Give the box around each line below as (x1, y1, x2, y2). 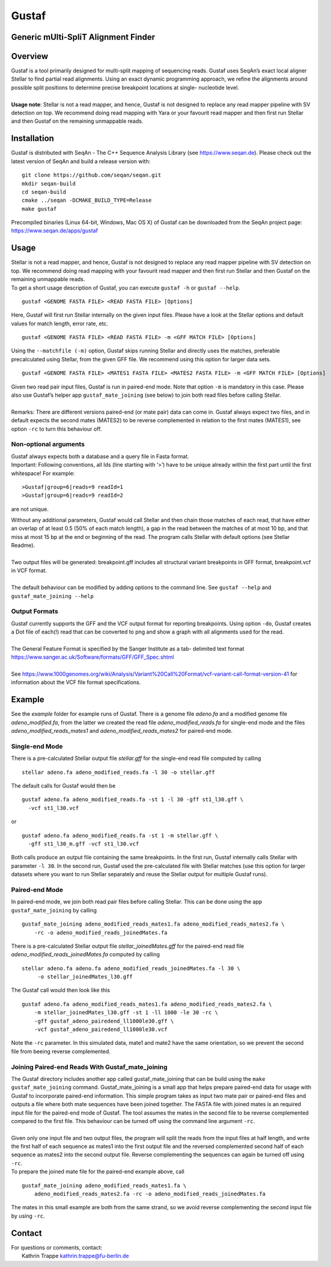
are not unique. (11, 505, 49, 512)
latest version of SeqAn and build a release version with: (11, 157, 151, 165)
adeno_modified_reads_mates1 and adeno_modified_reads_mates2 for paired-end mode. (11, 727, 233, 735)
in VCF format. (11, 567, 47, 574)
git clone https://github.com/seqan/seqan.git (22, 172, 162, 179)
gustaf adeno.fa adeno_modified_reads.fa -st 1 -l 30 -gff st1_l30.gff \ (22, 796, 244, 803)
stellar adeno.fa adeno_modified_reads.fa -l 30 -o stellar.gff (22, 768, 216, 776)
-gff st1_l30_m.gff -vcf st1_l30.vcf (28, 841, 139, 847)
